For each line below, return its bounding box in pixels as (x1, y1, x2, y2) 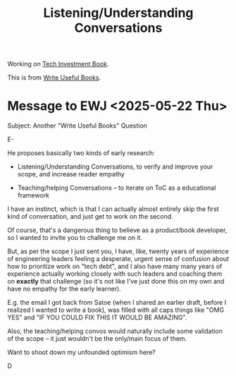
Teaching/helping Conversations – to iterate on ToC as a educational (17, 183, 216, 192)
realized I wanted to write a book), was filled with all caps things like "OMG (7, 305, 224, 315)
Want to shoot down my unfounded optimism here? (7, 348, 156, 357)
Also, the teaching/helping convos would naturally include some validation (7, 327, 223, 336)
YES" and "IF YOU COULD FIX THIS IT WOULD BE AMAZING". (7, 313, 187, 322)
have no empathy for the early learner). (7, 284, 121, 293)
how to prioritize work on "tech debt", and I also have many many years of (7, 262, 223, 271)
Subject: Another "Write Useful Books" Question (7, 121, 148, 130)
